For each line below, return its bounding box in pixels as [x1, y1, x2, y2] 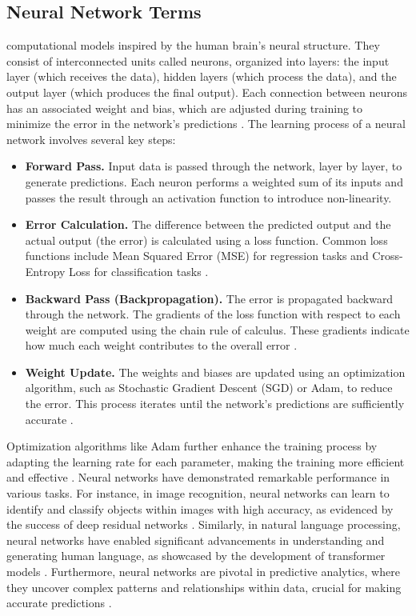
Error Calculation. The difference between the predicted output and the [25, 216, 391, 233]
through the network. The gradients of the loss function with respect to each [25, 306, 401, 322]
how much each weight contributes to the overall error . [25, 337, 298, 354]
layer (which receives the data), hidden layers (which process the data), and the [6, 68, 397, 85]
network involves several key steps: [6, 130, 176, 147]
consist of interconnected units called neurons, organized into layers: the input [6, 52, 390, 69]
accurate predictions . [6, 594, 112, 611]
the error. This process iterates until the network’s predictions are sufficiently [25, 395, 405, 412]
